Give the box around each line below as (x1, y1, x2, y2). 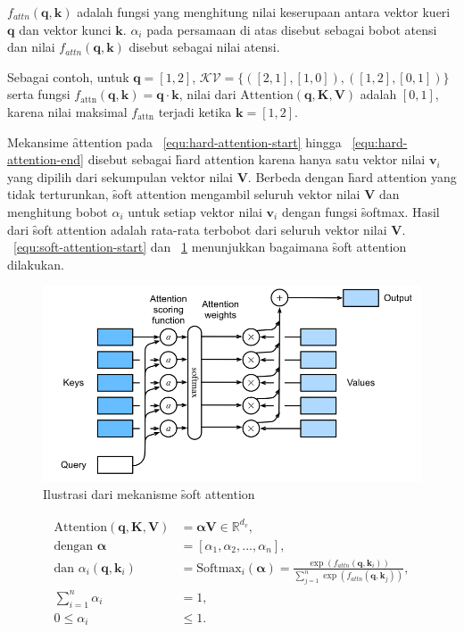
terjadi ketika (158, 102, 232, 121)
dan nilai (7, 37, 55, 56)
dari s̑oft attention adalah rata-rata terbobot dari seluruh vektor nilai (7, 220, 387, 238)
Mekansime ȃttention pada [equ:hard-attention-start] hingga (7, 132, 342, 151)
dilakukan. (7, 254, 64, 273)
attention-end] (7, 150, 84, 169)
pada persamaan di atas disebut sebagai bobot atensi (146, 20, 437, 38)
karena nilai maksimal (7, 102, 128, 121)
